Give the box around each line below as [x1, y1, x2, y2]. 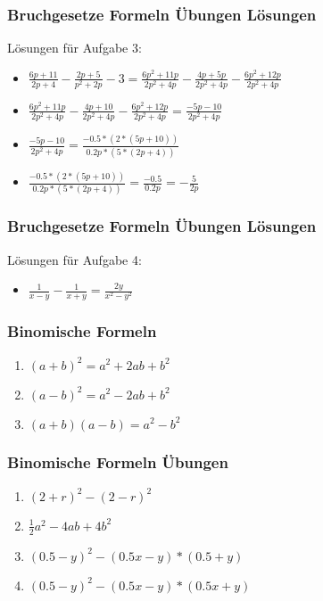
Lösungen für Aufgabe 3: [7, 38, 142, 57]
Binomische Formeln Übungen [7, 451, 228, 473]
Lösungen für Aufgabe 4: [7, 250, 142, 268]
